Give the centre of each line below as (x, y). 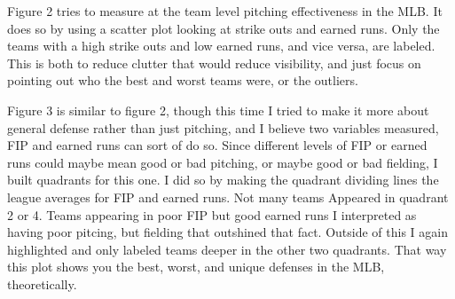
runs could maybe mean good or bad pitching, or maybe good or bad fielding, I (223, 162)
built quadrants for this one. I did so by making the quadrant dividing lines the (223, 180)
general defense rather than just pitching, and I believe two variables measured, (223, 127)
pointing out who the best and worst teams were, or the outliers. (183, 80)
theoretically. (42, 283)
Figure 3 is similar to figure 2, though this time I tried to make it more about (218, 110)
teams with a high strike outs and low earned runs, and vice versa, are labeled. (221, 46)
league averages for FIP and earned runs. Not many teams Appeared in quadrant (228, 197)
